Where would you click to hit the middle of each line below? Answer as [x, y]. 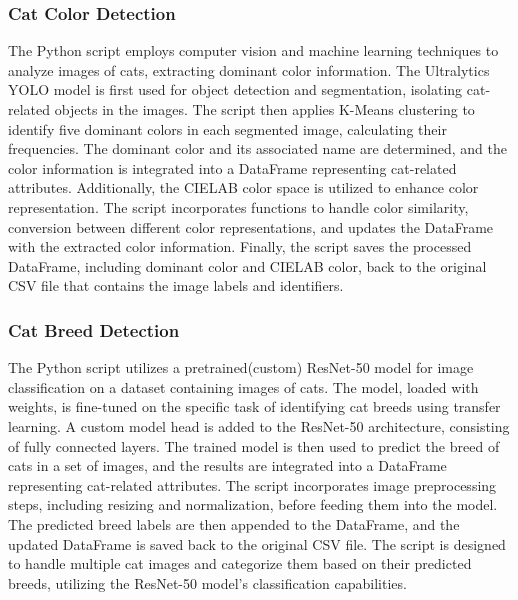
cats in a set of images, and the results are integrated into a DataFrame [227, 465]
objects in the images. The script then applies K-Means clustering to [264, 109]
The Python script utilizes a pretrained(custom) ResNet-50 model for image [241, 367]
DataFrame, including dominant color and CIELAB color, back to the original [247, 265]
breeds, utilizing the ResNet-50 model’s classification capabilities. [207, 582]
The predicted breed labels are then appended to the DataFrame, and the [234, 523]
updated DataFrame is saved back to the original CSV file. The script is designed [257, 543]
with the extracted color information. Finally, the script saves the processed [240, 246]
